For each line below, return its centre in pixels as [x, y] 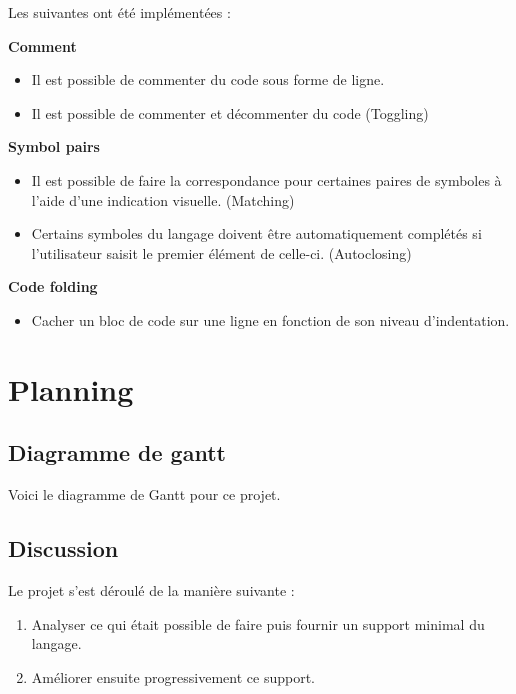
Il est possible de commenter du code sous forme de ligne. [208, 79]
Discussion [63, 548]
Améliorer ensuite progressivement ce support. [173, 676]
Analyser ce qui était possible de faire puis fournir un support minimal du [258, 623]
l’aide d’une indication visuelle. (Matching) [163, 199]
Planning [71, 388]
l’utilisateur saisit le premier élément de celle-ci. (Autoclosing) [221, 252]
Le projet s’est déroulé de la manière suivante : [151, 589]
